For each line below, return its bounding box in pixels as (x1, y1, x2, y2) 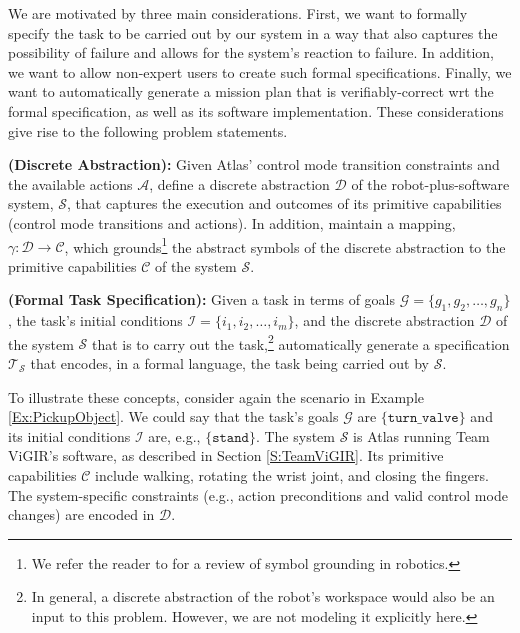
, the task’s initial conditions (8, 310, 183, 331)
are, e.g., (148, 425, 201, 446)
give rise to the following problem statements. (8, 120, 288, 141)
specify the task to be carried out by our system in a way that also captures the (8, 22, 498, 43)
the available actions (8, 173, 133, 194)
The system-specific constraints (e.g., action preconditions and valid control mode (8, 484, 508, 505)
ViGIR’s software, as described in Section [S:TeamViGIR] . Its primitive (8, 445, 444, 466)
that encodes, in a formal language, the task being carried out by (30, 353, 429, 374)
